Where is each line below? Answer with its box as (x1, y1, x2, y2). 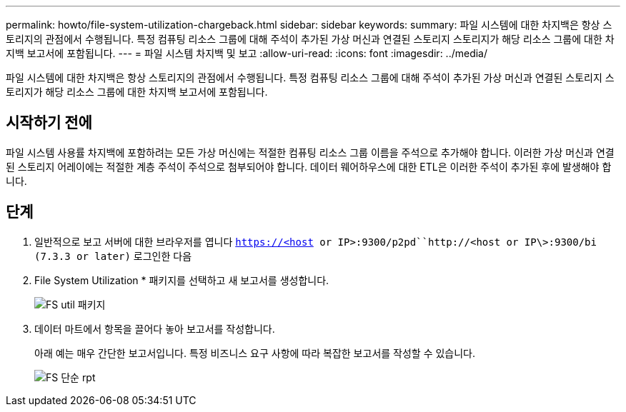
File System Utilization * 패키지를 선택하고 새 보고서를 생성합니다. (34, 273, 329, 286)
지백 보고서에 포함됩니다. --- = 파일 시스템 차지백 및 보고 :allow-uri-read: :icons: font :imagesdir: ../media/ (6, 47, 488, 59)
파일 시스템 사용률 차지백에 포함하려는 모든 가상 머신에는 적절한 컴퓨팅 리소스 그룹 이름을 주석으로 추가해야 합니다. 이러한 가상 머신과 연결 (6, 146, 615, 159)
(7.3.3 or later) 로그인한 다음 (34, 249, 192, 262)
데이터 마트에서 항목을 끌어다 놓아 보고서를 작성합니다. (34, 322, 275, 335)
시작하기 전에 (6, 114, 92, 132)
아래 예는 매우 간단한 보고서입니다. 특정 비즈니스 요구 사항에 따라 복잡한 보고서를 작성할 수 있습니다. (34, 346, 476, 359)
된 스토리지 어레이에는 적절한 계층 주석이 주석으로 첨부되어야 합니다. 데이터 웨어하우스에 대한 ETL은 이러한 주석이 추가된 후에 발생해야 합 (6, 160, 612, 173)
